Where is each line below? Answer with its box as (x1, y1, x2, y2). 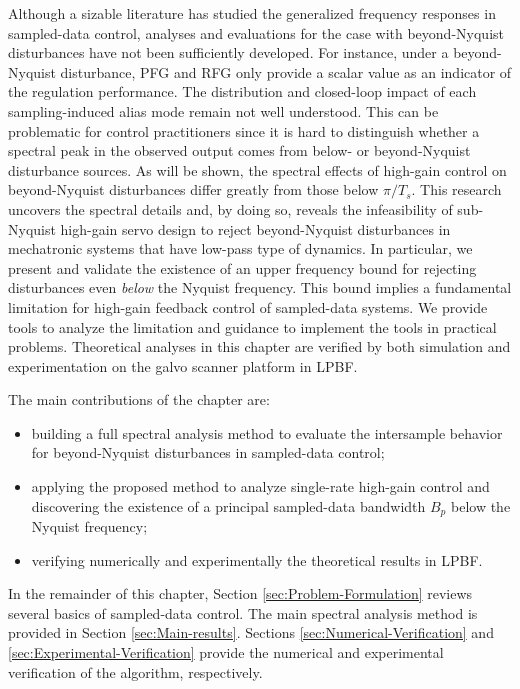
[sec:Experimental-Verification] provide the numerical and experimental (8, 642, 444, 663)
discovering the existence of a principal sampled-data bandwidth (31, 495, 426, 516)
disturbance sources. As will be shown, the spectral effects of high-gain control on (8, 159, 507, 180)
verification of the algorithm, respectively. (8, 661, 263, 682)
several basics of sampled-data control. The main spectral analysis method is (8, 602, 478, 623)
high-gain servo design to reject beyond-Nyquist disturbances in (60, 218, 451, 239)
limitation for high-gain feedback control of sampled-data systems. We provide (8, 296, 488, 317)
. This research (411, 179, 502, 200)
